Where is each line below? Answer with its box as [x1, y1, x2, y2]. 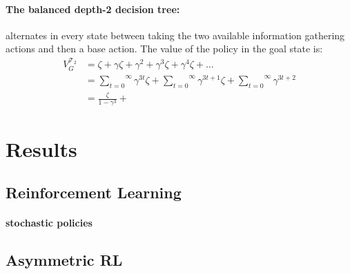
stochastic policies [6, 215, 93, 230]
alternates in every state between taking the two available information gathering [6, 28, 345, 42]
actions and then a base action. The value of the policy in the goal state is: [6, 41, 323, 56]
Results [6, 134, 77, 162]
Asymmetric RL [6, 249, 123, 271]
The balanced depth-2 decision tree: [6, 1, 180, 16]
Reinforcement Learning [6, 182, 182, 203]
